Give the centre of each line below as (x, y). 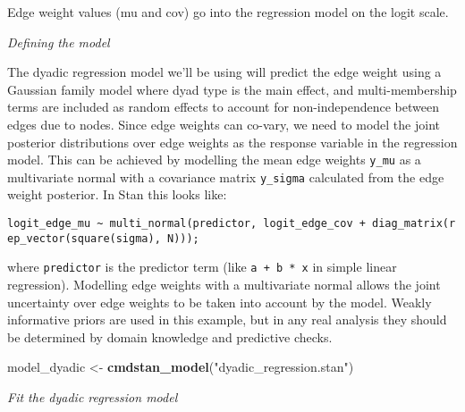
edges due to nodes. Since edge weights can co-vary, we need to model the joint (224, 124)
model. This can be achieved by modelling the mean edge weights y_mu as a (214, 160)
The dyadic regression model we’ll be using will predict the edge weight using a (224, 72)
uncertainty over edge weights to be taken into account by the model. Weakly (220, 302)
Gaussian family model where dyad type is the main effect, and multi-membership (232, 89)
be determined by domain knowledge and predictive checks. (170, 336)
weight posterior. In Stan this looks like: (117, 194)
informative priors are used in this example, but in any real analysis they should (227, 320)
